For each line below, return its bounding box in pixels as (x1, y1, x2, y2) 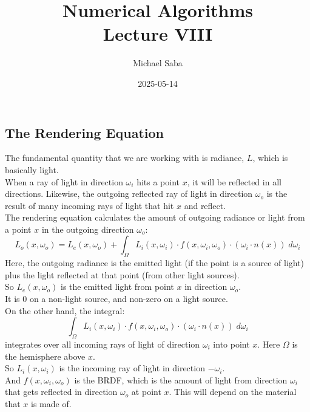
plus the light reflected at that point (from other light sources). (5, 268, 240, 281)
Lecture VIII (103, 21, 213, 46)
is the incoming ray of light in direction (59, 362, 205, 374)
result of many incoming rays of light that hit (5, 199, 174, 211)
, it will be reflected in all (187, 175, 281, 188)
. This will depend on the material (169, 385, 297, 398)
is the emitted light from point (61, 280, 174, 293)
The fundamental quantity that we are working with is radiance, (5, 151, 244, 164)
